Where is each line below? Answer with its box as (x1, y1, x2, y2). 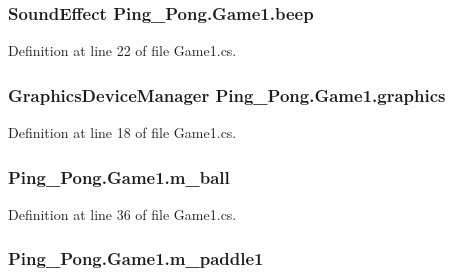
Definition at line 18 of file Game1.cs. (8, 122, 237, 143)
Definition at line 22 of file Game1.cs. (8, 40, 237, 61)
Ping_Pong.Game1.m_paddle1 (8, 246, 264, 271)
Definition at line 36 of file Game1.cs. (8, 203, 237, 224)
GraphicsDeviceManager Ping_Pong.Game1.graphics (8, 82, 446, 107)
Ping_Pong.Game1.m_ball (8, 164, 230, 189)
